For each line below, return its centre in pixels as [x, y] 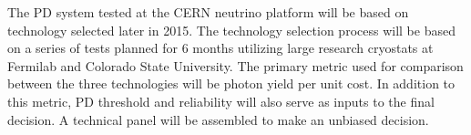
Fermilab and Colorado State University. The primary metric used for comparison [235, 65]
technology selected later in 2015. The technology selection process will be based [231, 30]
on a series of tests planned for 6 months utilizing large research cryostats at [220, 48]
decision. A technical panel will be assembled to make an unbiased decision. [218, 119]
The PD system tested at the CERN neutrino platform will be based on [208, 12]
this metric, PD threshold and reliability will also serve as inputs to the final [221, 101]
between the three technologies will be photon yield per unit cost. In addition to [231, 83]
